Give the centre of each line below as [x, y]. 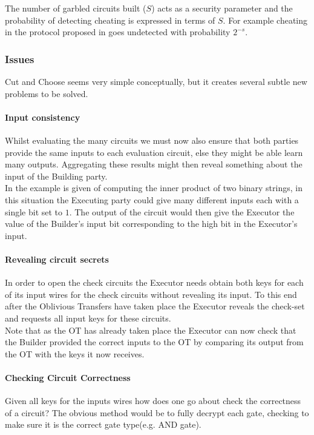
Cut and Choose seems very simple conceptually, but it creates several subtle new [156, 81]
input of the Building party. [56, 176]
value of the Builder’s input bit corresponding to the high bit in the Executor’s [151, 224]
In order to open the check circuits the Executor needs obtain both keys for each [154, 282]
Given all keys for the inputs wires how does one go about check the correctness [153, 401]
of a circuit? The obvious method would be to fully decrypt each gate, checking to [157, 412]
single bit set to [34, 211]
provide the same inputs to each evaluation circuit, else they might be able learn [154, 152]
